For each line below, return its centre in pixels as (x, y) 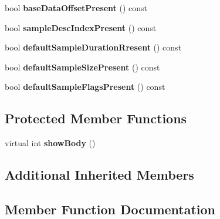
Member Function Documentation (110, 209)
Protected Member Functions (96, 118)
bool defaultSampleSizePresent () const (82, 67)
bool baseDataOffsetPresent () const (76, 8)
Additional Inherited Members (99, 175)
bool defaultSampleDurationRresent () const (93, 47)
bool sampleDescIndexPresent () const (81, 27)
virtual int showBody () (50, 143)
